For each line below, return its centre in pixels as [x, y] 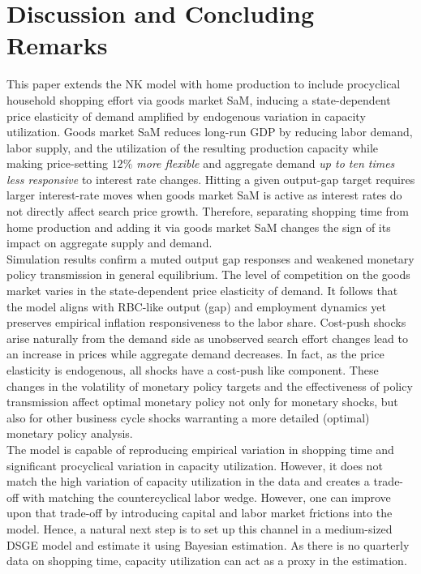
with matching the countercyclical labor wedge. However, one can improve [206, 497]
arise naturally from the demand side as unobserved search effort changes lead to [207, 338]
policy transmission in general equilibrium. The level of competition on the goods [208, 274]
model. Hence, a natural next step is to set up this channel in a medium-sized [200, 528]
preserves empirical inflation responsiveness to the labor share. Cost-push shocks [206, 322]
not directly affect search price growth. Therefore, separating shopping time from [208, 211]
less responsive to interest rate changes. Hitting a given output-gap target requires [211, 179]
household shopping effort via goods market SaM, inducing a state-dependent [199, 99]
